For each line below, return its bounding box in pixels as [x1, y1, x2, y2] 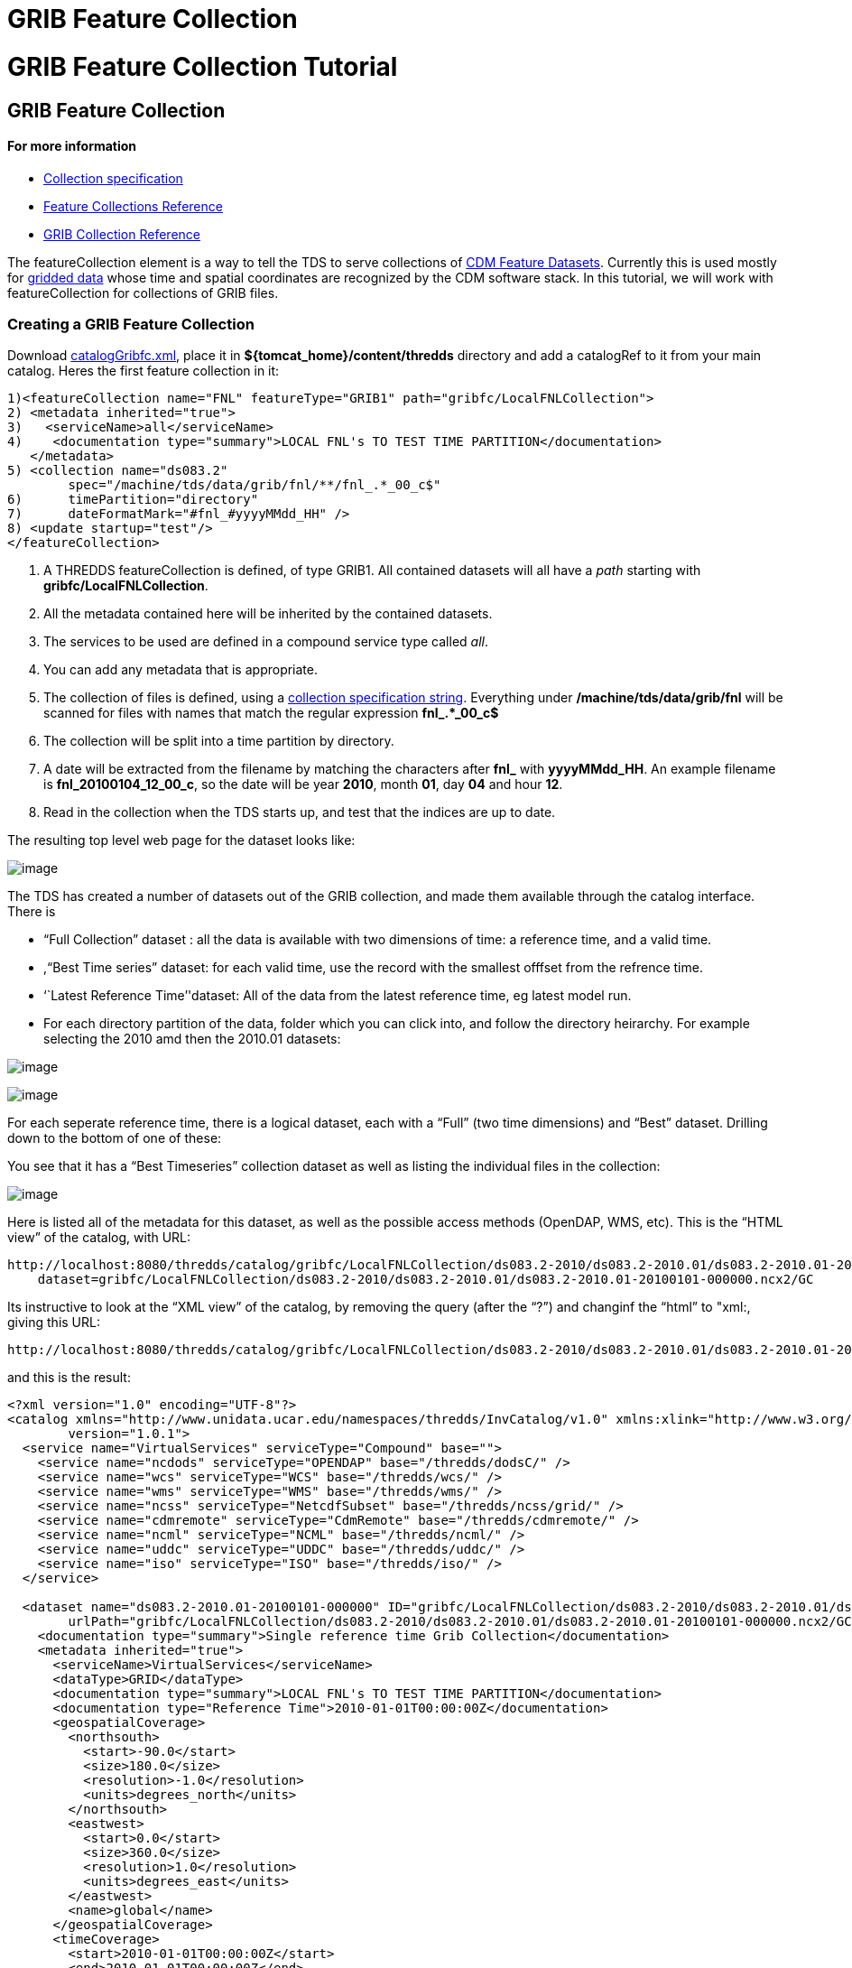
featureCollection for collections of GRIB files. [7, 284, 279, 301]
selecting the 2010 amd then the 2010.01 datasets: [43, 1031, 341, 1047]
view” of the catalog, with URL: [7, 1230, 191, 1246]
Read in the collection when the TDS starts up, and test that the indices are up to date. [43, 804, 556, 821]
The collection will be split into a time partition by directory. [43, 733, 394, 749]
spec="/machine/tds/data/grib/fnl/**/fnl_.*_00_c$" [68, 478, 441, 493]
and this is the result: [7, 1369, 131, 1386]
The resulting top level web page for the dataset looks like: [7, 832, 356, 849]
